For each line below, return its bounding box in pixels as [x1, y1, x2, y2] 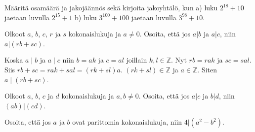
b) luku [75, 12, 97, 22]
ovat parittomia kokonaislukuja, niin [72, 117, 182, 127]
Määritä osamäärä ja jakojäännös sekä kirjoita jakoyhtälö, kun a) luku [4, 2, 218, 12]
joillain [126, 55, 147, 65]
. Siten [197, 64, 217, 74]
